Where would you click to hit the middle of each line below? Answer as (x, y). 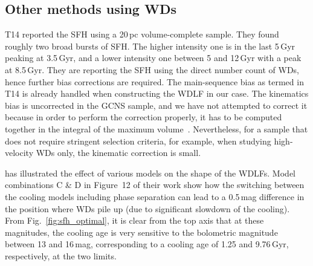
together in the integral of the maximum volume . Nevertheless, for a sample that (156, 128)
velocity (19, 153)
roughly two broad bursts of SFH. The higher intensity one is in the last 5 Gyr (150, 46)
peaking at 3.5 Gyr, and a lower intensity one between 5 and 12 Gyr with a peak (153, 58)
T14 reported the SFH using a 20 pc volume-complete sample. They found (142, 34)
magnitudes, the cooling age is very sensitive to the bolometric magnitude (141, 232)
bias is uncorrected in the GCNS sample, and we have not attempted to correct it (156, 105)
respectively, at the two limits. (61, 255)
